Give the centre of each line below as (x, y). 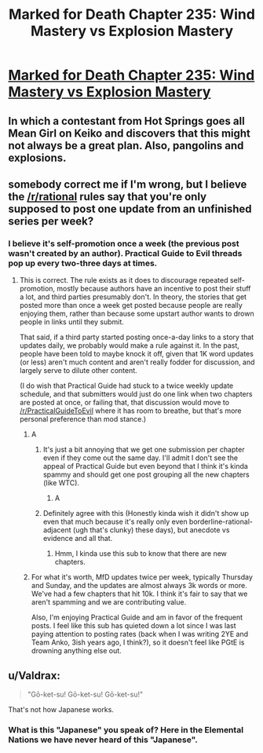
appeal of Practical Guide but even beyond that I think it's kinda (146, 466)
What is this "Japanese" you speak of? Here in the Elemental (126, 730)
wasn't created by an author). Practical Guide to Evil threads (125, 253)
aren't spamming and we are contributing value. (109, 602)
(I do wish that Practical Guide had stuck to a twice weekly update (126, 386)
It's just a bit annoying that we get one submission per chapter (144, 450)
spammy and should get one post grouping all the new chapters (146, 475)
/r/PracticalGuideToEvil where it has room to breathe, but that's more (130, 411)
